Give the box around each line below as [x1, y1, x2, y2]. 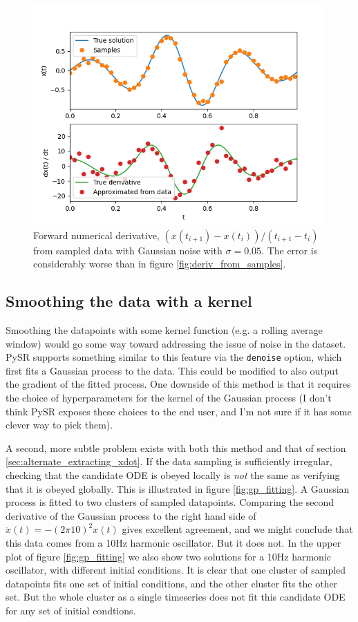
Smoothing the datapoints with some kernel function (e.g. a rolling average [6, 322, 323, 337]
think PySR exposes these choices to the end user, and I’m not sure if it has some [6, 404, 352, 418]
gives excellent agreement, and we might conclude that [122, 522, 353, 536]
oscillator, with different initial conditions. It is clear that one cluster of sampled [6, 563, 346, 577]
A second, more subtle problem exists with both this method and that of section [6, 440, 346, 455]
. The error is [261, 243, 318, 257]
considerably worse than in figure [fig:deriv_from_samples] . [33, 256, 286, 271]
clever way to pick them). [6, 417, 113, 432]
